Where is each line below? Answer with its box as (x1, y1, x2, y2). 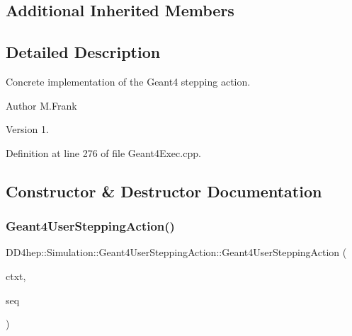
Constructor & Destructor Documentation (6, 180, 322, 202)
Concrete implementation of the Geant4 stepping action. (6, 74, 251, 88)
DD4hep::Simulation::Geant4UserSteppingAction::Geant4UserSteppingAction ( (6, 245, 347, 260)
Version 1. (6, 122, 49, 137)
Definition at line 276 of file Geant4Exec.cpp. (6, 145, 201, 160)
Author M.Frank (6, 98, 77, 112)
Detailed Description (6, 41, 161, 63)
